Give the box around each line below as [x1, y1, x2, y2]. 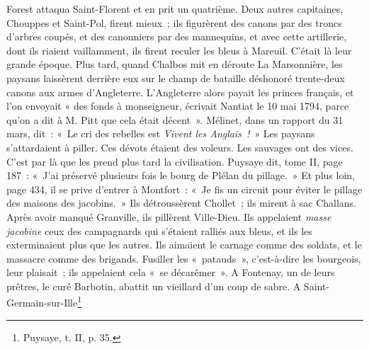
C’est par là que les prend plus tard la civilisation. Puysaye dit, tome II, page [6, 154, 343, 168]
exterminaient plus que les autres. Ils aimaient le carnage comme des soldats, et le [6, 237, 362, 252]
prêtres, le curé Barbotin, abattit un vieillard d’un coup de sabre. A [6, 278, 301, 293]
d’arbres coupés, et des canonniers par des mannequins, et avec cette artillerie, [6, 29, 347, 44]
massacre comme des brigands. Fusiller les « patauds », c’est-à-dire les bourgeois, [6, 251, 361, 265]
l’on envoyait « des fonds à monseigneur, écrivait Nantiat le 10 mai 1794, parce [6, 98, 349, 113]
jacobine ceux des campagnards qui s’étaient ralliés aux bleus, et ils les [6, 223, 312, 238]
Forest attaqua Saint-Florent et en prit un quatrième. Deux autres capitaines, [6, 1, 344, 16]
